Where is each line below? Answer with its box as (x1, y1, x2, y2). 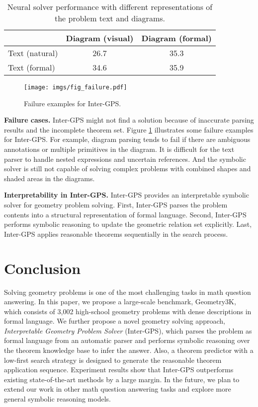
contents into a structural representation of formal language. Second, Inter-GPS (4, 209, 247, 219)
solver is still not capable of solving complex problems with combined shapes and (4, 163, 251, 174)
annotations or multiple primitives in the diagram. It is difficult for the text (4, 144, 235, 154)
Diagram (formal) (141, 32, 212, 44)
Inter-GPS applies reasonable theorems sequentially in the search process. (4, 228, 228, 239)
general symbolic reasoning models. (4, 394, 111, 404)
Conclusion (4, 258, 81, 278)
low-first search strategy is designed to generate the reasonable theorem (4, 354, 222, 365)
